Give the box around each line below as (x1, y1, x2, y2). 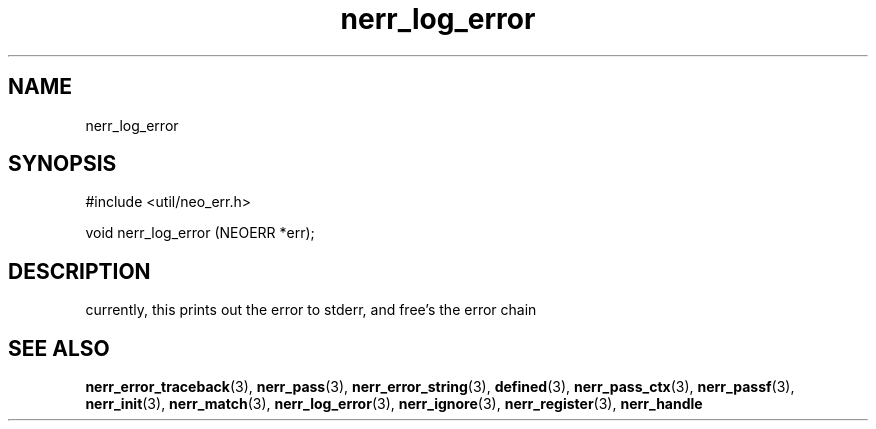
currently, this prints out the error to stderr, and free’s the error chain (85, 301, 537, 319)
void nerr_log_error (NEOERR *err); (85, 224, 315, 242)
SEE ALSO (8, 335, 110, 361)
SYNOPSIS (8, 151, 117, 177)
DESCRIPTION (8, 258, 151, 284)
